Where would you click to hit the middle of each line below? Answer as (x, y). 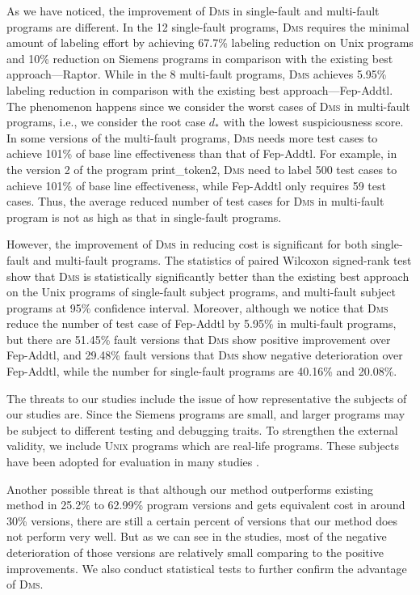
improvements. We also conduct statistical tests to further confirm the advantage (207, 568)
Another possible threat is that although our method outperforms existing (190, 489)
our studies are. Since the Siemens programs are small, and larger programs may (206, 414)
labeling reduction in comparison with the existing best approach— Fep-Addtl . (200, 89)
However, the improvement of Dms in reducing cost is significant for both (187, 244)
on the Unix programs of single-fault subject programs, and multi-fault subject (202, 292)
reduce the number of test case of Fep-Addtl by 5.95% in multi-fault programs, (202, 323)
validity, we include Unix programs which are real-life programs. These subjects (203, 446)
